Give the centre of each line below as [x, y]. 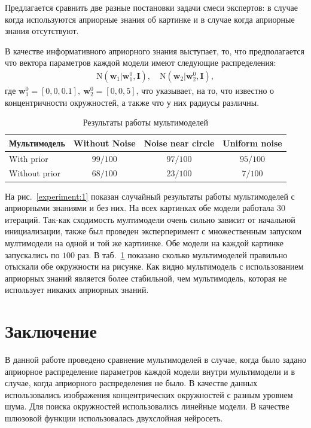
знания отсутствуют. [42, 31]
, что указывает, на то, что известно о [205, 90]
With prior [29, 158]
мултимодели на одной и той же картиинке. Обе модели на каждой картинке [144, 242]
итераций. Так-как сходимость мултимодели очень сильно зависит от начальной [150, 219]
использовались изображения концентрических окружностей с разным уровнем [149, 394]
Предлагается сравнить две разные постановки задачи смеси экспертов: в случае [152, 7]
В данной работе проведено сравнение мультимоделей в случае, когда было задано [155, 360]
